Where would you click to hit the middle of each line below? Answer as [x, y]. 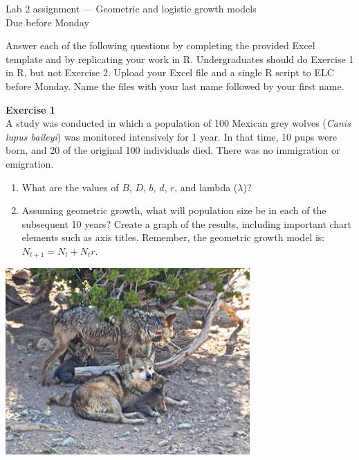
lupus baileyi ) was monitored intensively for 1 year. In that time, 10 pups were [171, 136]
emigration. [30, 163]
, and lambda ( [206, 187]
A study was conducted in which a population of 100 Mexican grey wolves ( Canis [178, 123]
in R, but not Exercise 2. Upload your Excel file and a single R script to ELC [170, 72]
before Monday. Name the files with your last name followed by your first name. [175, 86]
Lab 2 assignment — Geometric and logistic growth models [131, 8]
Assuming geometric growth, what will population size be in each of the [174, 210]
